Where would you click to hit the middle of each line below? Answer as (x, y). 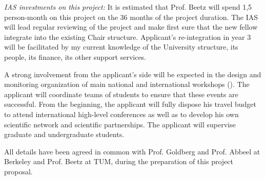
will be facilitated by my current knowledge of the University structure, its (121, 47)
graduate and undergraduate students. (64, 134)
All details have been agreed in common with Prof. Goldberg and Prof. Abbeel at (132, 151)
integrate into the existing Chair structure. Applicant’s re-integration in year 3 (128, 37)
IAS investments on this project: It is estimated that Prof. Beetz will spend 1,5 (128, 7)
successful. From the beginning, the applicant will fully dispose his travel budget (130, 104)
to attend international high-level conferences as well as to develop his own (121, 114)
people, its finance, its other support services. (75, 57)
